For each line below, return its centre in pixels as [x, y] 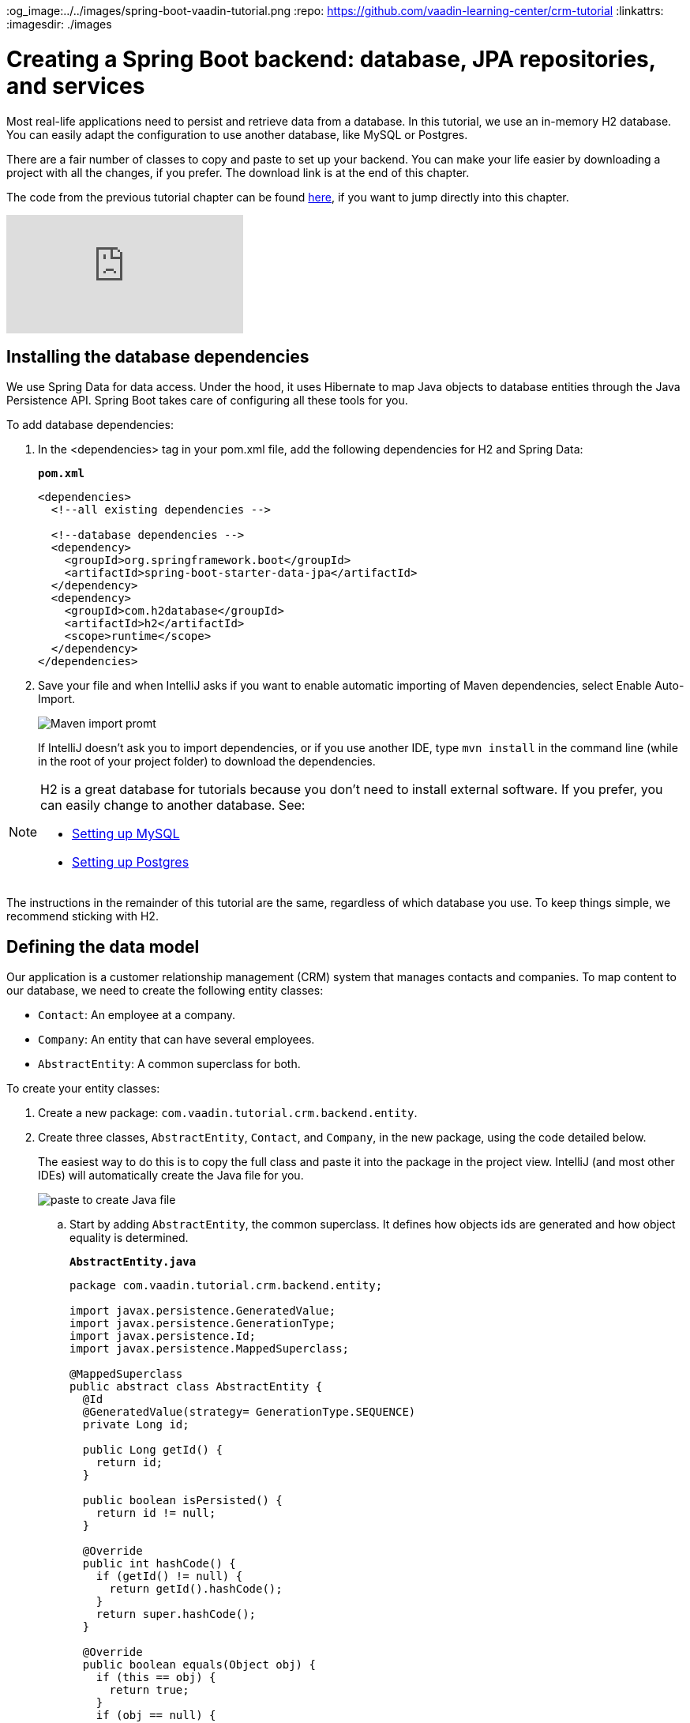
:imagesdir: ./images [59, 24]
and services [76, 86]
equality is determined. [129, 1238]
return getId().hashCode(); [196, 1589]
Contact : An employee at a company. [137, 1015]
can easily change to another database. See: [173, 805]
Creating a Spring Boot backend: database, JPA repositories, [331, 59]
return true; [149, 1690]
